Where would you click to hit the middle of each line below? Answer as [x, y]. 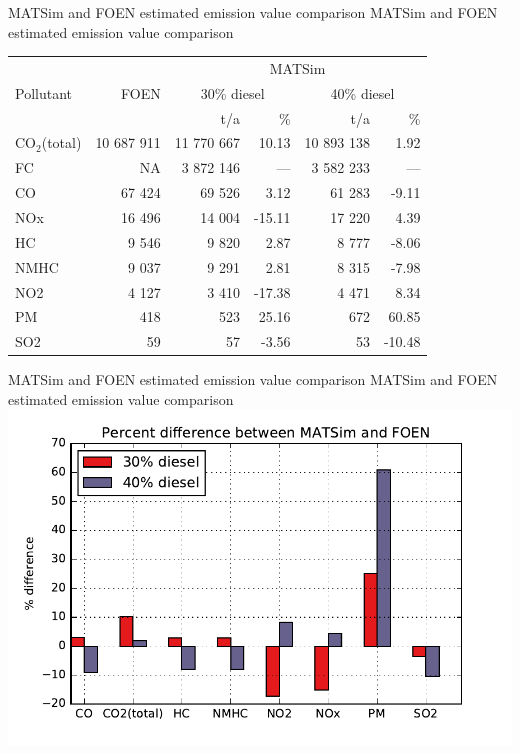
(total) [61, 142]
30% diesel [232, 92]
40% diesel [362, 92]
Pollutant [43, 92]
